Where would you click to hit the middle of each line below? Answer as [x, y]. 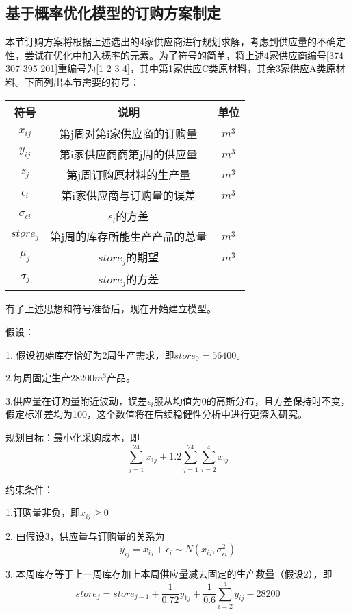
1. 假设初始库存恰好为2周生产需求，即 [90, 354]
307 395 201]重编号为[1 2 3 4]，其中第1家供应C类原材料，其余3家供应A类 [166, 68]
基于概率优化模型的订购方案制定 [113, 13]
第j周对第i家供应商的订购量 [129, 133]
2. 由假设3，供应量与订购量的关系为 [85, 535]
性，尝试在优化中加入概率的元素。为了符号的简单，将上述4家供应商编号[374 [174, 55]
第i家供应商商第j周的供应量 [129, 154]
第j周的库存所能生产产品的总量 [129, 236]
